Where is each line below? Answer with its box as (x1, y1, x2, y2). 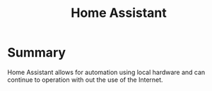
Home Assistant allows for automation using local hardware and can (7, 68, 206, 76)
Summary (7, 44, 66, 61)
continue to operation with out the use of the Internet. (7, 75, 164, 84)
